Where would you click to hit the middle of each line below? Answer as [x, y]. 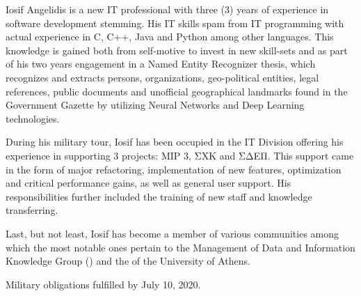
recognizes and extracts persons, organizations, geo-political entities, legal [162, 77]
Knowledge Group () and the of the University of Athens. [128, 261]
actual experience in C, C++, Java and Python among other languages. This [170, 37]
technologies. [33, 118]
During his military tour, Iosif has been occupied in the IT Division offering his [175, 142]
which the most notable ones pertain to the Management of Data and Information [180, 247]
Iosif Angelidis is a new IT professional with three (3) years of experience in [167, 9]
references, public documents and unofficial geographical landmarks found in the [177, 91]
